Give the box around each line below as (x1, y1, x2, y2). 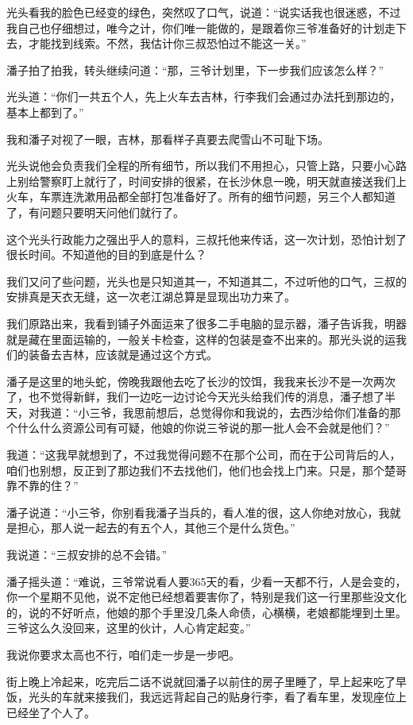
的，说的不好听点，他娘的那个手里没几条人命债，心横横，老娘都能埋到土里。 (6, 604, 407, 620)
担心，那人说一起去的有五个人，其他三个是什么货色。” (17, 519, 295, 536)
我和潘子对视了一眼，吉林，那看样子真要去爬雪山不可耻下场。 (6, 130, 329, 147)
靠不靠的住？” (6, 477, 79, 494)
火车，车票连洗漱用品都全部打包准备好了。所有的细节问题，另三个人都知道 (6, 188, 396, 205)
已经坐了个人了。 (6, 704, 95, 720)
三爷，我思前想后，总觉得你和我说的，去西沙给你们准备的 (89, 403, 390, 420)
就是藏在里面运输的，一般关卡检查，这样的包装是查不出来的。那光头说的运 (6, 330, 396, 347)
